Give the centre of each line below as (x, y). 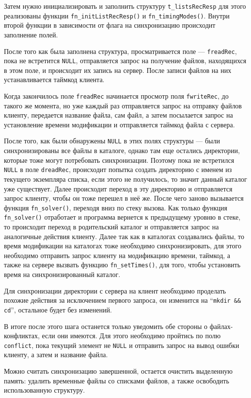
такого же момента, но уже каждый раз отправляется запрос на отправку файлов (123, 105)
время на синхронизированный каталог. (62, 274)
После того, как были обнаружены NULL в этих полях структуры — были (112, 141)
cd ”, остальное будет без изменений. (58, 309)
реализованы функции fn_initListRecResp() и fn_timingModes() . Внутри (117, 15)
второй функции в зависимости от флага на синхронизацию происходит (110, 25)
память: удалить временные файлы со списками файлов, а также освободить (117, 380)
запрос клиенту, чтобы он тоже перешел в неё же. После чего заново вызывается (124, 198)
